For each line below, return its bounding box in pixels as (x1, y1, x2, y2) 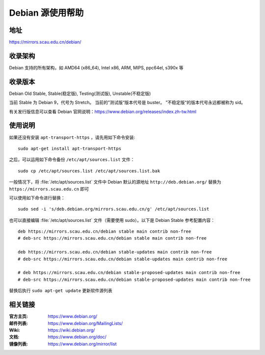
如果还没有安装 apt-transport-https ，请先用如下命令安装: (9, 134, 135, 140)
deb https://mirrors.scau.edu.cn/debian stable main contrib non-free (18, 229, 191, 234)
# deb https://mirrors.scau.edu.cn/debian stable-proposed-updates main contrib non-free (18, 270, 240, 275)
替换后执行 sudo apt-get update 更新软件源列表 (9, 288, 113, 294)
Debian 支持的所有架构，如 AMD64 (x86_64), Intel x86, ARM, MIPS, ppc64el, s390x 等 (9, 64, 184, 71)
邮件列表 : (9, 320, 28, 326)
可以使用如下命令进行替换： (9, 194, 65, 201)
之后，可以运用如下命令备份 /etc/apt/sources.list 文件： (9, 157, 135, 163)
